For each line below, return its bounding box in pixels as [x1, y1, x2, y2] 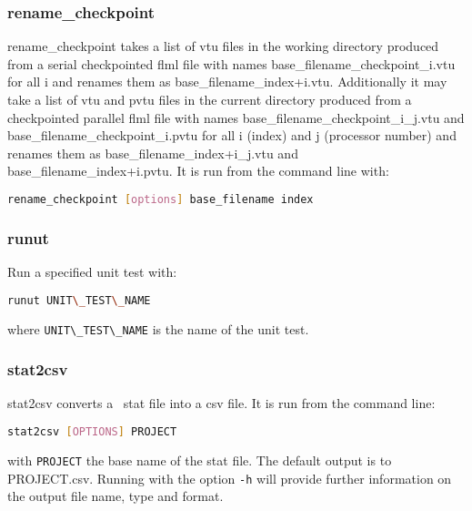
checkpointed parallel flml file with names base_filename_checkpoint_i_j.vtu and [7, 107, 465, 127]
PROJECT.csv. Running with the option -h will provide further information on [7, 468, 452, 487]
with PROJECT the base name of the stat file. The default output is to [7, 450, 392, 469]
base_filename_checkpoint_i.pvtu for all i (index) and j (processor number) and [7, 126, 457, 145]
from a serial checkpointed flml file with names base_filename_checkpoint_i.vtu [7, 54, 456, 73]
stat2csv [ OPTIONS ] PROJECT [7, 425, 177, 438]
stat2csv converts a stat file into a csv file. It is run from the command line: [7, 393, 436, 413]
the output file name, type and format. [7, 486, 224, 506]
